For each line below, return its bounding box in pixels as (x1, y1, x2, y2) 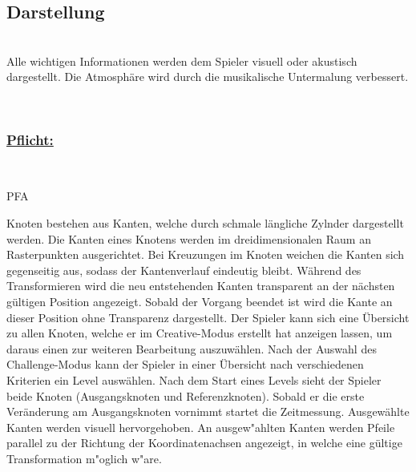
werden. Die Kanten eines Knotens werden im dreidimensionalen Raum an (6, 230, 371, 247)
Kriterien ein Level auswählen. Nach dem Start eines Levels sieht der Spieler (6, 371, 382, 388)
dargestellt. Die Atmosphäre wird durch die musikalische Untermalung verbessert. (6, 68, 409, 85)
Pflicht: (6, 129, 54, 149)
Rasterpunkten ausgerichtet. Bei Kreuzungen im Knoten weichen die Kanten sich (6, 246, 405, 263)
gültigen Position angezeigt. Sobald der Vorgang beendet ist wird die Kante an (6, 292, 393, 309)
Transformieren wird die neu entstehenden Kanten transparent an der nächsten (6, 277, 395, 294)
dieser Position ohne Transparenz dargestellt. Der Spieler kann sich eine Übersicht (6, 309, 410, 325)
